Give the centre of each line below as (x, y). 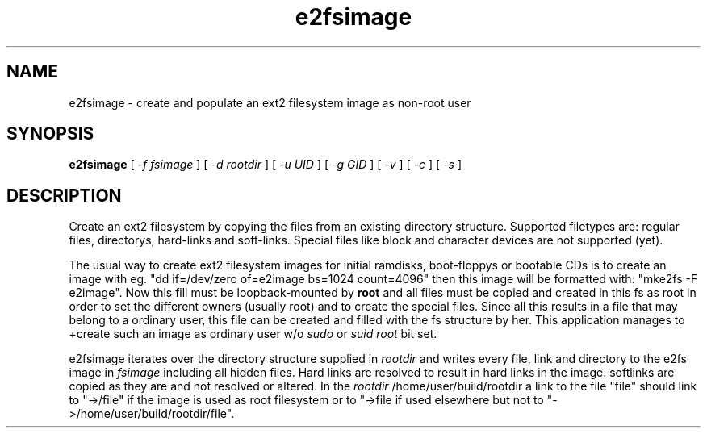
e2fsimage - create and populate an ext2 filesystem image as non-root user (270, 102)
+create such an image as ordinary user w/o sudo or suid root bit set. (253, 334)
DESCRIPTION (64, 195)
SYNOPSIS (50, 134)
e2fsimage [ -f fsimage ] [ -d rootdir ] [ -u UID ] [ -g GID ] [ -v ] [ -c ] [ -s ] (266, 165)
